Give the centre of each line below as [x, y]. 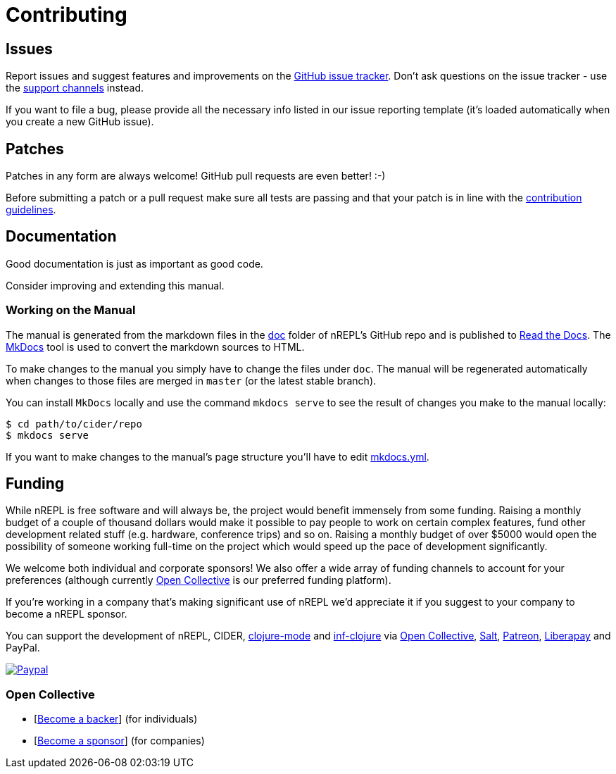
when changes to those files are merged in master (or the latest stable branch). [191, 380]
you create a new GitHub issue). [80, 122]
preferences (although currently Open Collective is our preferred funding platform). [199, 580]
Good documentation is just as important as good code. [134, 263]
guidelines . [31, 210]
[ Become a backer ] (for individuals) [116, 719]
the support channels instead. [75, 88]
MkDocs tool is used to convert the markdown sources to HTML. [155, 347]
